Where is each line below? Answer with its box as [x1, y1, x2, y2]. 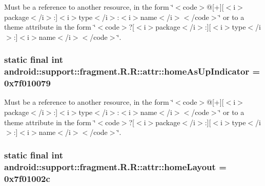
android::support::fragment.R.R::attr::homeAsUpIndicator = [4, 65, 260, 78]
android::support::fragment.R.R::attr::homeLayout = [4, 160, 227, 173]
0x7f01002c [4, 172, 50, 184]
